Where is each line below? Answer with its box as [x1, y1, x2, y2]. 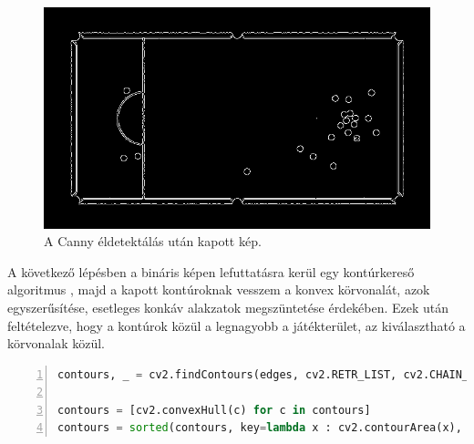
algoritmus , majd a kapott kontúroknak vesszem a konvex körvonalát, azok [7, 280, 430, 299]
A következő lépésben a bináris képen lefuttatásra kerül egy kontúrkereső [7, 262, 415, 281]
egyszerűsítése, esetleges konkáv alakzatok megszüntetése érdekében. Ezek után [7, 297, 449, 316]
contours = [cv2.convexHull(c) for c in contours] [57, 403, 371, 417]
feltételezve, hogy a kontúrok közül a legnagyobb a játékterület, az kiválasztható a [7, 315, 466, 335]
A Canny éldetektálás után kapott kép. [44, 232, 262, 251]
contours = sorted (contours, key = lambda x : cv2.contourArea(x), [57, 421, 462, 435]
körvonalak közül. [7, 334, 106, 353]
